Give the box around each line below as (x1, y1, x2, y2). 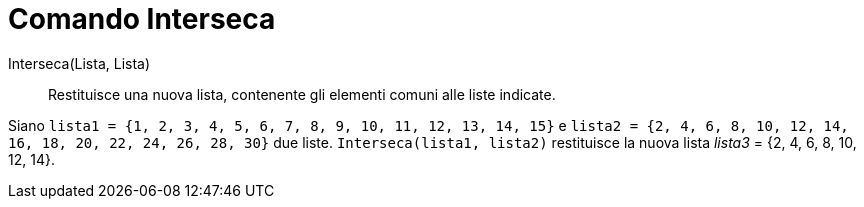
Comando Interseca (8, 2, 276, 36)
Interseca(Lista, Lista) (8, 54, 151, 72)
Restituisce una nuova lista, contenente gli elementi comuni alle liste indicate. (48, 85, 556, 103)
